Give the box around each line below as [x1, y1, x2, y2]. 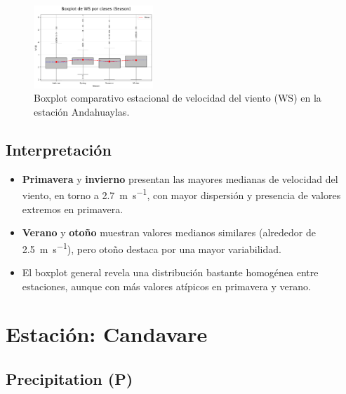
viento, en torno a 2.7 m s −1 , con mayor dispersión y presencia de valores [22, 186, 341, 202]
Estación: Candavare [6, 320, 208, 348]
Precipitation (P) [6, 367, 133, 389]
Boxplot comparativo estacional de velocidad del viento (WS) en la [34, 90, 321, 105]
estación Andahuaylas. [34, 104, 130, 118]
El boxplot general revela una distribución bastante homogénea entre [22, 264, 319, 279]
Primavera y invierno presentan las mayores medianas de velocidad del [22, 171, 338, 186]
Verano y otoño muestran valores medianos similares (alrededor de [22, 225, 316, 240]
